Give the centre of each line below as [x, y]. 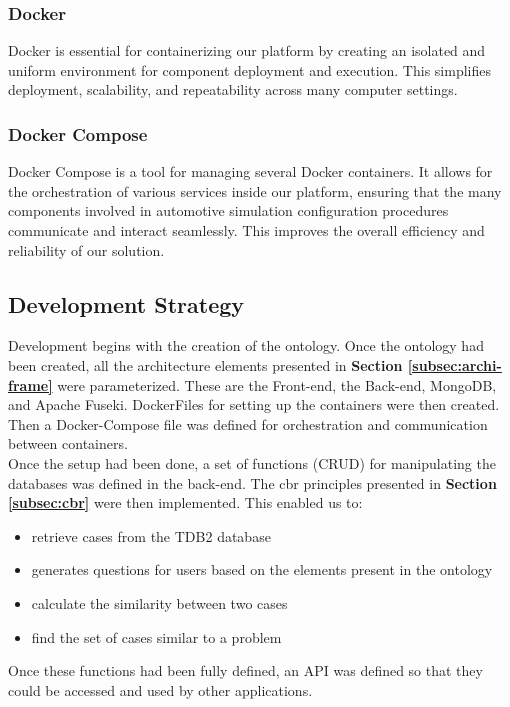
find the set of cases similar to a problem [156, 636]
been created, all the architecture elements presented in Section [205, 364]
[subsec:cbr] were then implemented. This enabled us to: [185, 502]
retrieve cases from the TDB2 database [151, 535]
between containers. [68, 443]
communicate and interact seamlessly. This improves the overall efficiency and [246, 230]
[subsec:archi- [454, 364]
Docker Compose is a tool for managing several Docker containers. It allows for [250, 171]
